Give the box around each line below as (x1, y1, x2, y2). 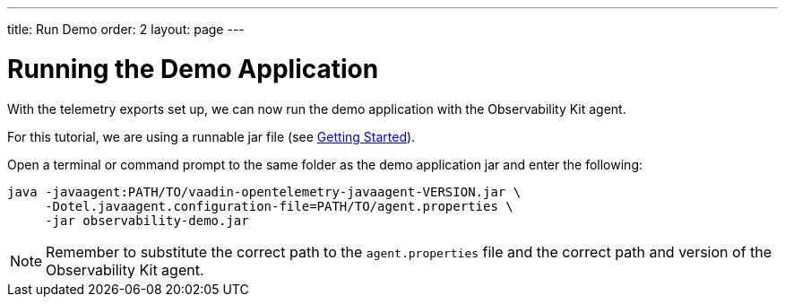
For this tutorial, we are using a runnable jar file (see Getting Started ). (7, 128, 416, 144)
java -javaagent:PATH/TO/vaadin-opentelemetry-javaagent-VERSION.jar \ (7, 184, 522, 199)
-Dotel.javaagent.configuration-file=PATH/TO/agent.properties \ (45, 198, 513, 213)
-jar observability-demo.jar (45, 213, 249, 228)
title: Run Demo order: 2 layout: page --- (7, 22, 245, 37)
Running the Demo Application (7, 53, 379, 84)
